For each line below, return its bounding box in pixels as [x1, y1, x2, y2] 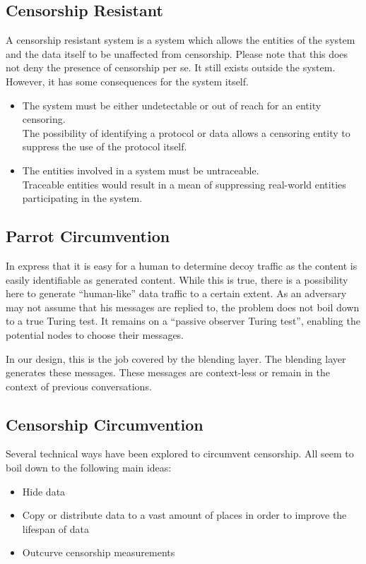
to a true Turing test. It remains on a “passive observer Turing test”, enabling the [6, 313, 360, 328]
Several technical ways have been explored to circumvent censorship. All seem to [6, 446, 354, 461]
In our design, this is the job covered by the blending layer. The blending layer [6, 351, 346, 366]
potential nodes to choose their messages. [6, 327, 184, 342]
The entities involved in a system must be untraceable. [22, 162, 259, 177]
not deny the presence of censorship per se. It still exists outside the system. [6, 60, 336, 75]
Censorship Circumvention [6, 413, 203, 435]
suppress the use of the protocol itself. [22, 139, 187, 154]
